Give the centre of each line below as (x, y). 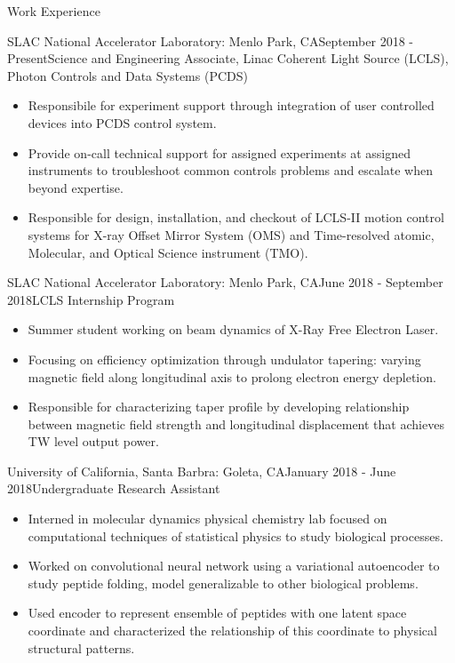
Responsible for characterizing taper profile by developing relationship (219, 407)
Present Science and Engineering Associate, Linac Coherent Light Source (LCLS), (228, 58)
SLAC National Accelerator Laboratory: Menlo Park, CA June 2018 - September (225, 282)
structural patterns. (81, 647)
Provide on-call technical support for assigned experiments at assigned (219, 152)
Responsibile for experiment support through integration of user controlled (231, 105)
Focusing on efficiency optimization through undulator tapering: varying (224, 359)
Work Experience (54, 11)
